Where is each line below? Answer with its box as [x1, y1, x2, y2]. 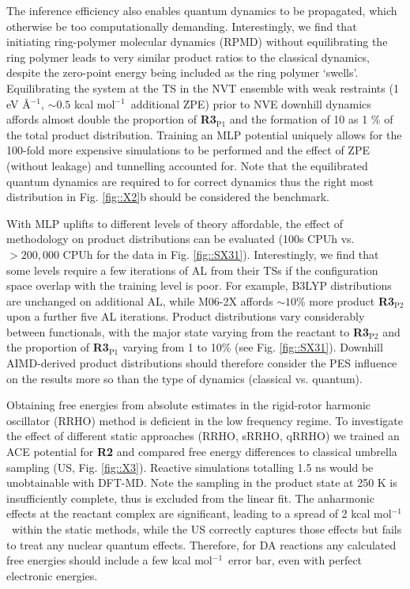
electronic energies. [6, 567, 98, 583]
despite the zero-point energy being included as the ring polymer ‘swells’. [6, 64, 359, 81]
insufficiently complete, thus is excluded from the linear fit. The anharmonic [6, 489, 374, 506]
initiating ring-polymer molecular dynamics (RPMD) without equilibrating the [6, 33, 388, 50]
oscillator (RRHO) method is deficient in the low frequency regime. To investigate [6, 412, 403, 428]
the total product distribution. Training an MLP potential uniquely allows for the [6, 126, 402, 142]
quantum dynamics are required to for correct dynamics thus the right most [6, 173, 374, 189]
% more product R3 [296, 292, 395, 309]
